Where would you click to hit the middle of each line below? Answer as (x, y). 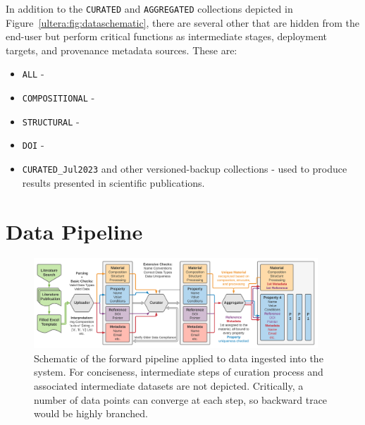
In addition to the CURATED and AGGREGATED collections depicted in (149, 8)
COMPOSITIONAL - (58, 98)
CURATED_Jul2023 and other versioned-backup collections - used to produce (185, 169)
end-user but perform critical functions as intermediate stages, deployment (166, 36)
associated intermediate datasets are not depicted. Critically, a (169, 386)
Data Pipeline (74, 231)
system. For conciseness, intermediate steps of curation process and (179, 372)
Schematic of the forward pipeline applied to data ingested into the (179, 358)
